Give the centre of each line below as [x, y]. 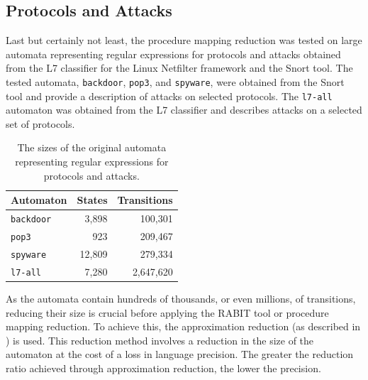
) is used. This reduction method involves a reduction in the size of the [160, 340]
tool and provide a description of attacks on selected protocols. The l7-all [169, 96]
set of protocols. [40, 123]
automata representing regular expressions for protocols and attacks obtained [173, 54]
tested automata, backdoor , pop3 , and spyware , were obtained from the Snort [175, 81]
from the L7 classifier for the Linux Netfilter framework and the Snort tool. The [179, 68]
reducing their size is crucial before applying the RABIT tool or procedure [167, 312]
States [92, 200]
